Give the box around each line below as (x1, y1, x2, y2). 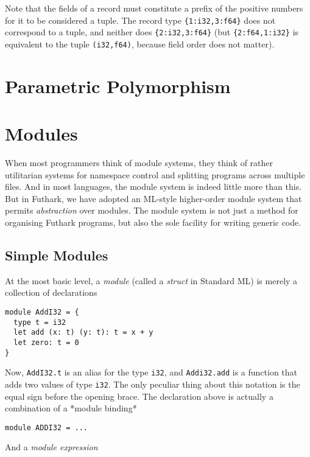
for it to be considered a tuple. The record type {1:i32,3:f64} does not (5, 13, 276, 26)
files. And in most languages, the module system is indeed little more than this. (5, 180, 302, 193)
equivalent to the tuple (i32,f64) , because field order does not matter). (5, 37, 275, 50)
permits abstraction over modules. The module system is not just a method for (5, 204, 298, 217)
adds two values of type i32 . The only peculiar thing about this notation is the (5, 377, 300, 390)
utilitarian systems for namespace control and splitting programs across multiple (5, 168, 305, 181)
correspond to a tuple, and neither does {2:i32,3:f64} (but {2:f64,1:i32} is (5, 26, 299, 38)
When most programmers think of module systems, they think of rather (5, 156, 273, 169)
